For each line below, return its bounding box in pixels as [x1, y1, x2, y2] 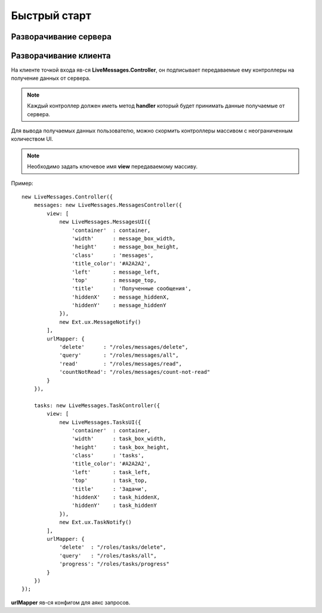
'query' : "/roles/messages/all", [59, 352, 179, 359]
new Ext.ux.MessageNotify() [59, 318, 141, 325]
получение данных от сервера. [11, 75, 91, 82]
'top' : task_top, [72, 477, 148, 484]
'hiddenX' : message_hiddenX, [72, 293, 170, 301]
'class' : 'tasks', [72, 452, 144, 459]
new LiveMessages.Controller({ [21, 193, 113, 200]
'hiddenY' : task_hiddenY [72, 502, 157, 509]
